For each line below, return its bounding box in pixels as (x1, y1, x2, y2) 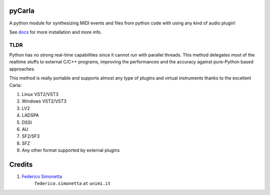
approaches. (9, 65, 35, 72)
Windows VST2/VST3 (21, 98, 67, 104)
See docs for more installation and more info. (9, 29, 102, 35)
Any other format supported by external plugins (21, 147, 120, 153)
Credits (9, 160, 33, 168)
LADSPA (21, 112, 39, 118)
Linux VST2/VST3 (21, 91, 58, 97)
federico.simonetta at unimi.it (34, 180, 111, 186)
